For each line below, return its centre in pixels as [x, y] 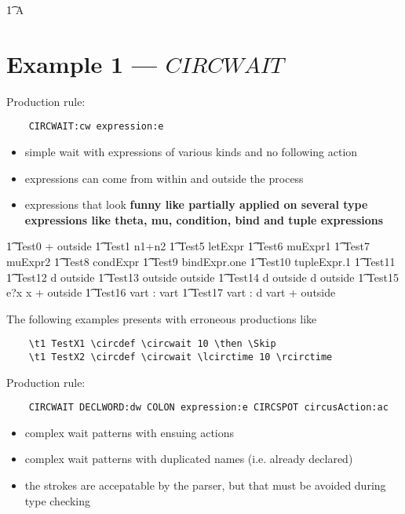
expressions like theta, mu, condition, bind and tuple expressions [204, 219]
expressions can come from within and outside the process [164, 178]
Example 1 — [82, 63]
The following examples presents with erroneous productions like [162, 318]
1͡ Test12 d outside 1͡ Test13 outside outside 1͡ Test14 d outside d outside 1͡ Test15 [202, 277]
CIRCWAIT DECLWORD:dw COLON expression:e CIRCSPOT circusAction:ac [208, 408]
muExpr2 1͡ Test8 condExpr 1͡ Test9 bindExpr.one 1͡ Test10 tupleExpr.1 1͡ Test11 [201, 261]
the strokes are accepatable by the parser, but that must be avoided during [205, 485]
